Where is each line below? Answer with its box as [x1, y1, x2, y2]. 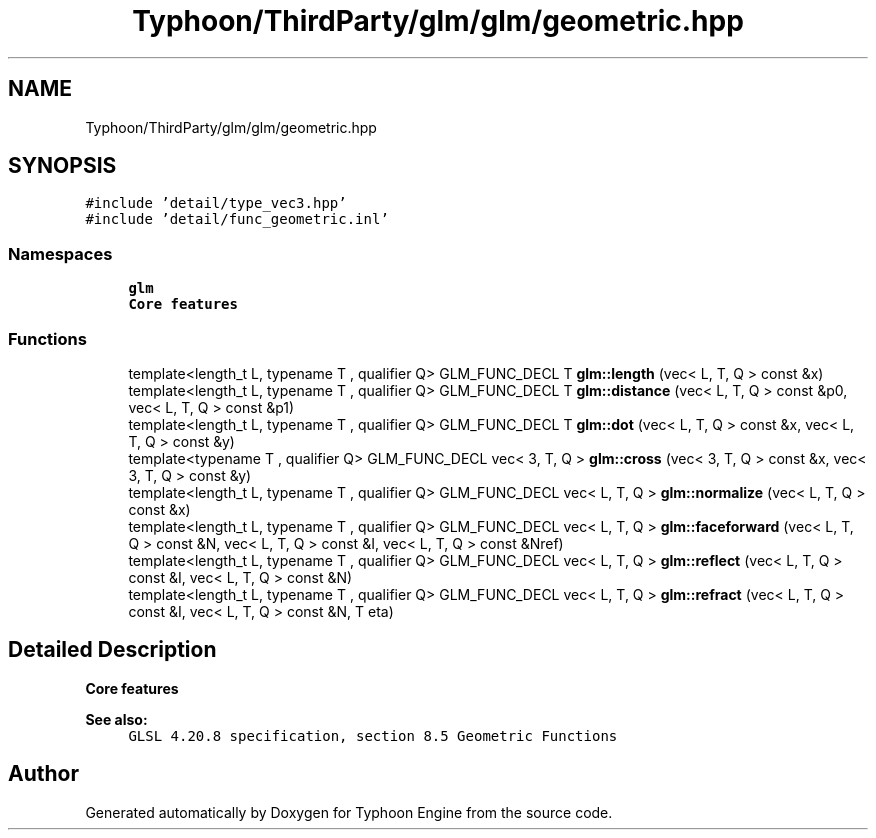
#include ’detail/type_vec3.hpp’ [85, 195, 347, 212]
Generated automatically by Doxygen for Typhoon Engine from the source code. [85, 803, 613, 821]
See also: [85, 710, 148, 728]
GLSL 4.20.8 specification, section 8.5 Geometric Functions [128, 727, 618, 744]
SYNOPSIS [8, 153, 117, 179]
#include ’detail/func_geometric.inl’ [85, 211, 389, 228]
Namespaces [8, 243, 113, 264]
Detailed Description [8, 637, 217, 663]
